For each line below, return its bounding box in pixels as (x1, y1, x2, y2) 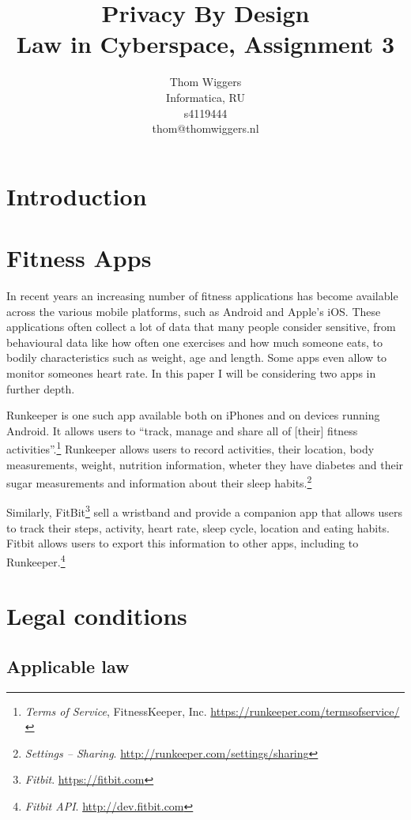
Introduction (6, 179, 147, 212)
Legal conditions (6, 600, 187, 632)
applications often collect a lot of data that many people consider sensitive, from (6, 318, 396, 335)
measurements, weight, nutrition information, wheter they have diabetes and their (6, 456, 404, 472)
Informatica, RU (166, 88, 245, 105)
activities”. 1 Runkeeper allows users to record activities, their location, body (6, 438, 375, 457)
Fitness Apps (6, 242, 152, 274)
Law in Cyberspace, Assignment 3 (16, 28, 395, 60)
